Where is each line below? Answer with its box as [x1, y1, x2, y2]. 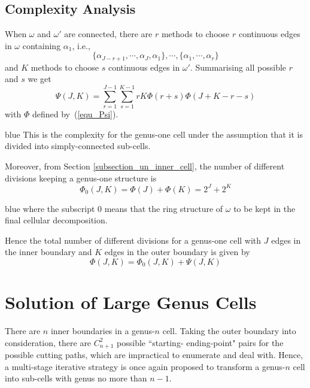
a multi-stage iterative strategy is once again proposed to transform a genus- [5, 360, 285, 372]
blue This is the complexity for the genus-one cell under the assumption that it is [5, 128, 303, 140]
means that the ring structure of [104, 202, 223, 214]
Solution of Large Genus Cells [5, 290, 257, 314]
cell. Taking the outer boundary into [162, 325, 296, 337]
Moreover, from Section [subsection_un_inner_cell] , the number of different [5, 159, 285, 172]
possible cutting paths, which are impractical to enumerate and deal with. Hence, [5, 348, 303, 361]
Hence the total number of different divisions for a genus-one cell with [5, 234, 262, 246]
